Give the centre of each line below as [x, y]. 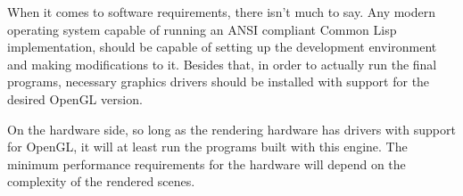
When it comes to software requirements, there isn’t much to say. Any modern [222, 12]
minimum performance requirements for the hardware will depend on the [207, 163]
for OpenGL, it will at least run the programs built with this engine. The [207, 147]
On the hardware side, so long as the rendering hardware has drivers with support [231, 129]
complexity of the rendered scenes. [101, 181]
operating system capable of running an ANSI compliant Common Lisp [202, 29]
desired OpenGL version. [75, 98]
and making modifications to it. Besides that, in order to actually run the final [222, 64]
